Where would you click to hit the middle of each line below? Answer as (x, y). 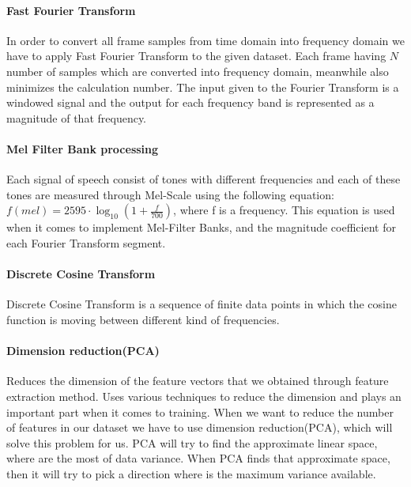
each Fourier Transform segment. (86, 242)
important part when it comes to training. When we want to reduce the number (200, 411)
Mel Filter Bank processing (83, 148)
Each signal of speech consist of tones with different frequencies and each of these (204, 179)
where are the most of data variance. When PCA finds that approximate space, (198, 458)
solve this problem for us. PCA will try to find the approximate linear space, (192, 442)
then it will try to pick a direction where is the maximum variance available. (191, 473)
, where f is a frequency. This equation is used (284, 210)
